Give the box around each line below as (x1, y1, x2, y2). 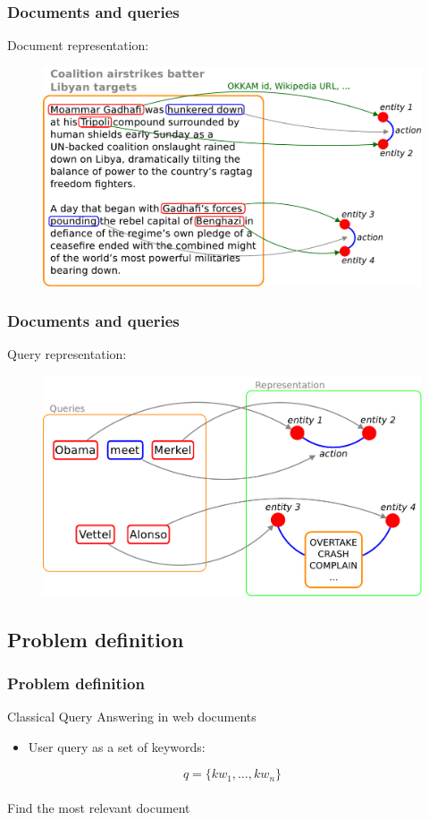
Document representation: (7, 36, 149, 55)
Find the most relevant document (7, 799, 190, 817)
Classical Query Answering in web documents (7, 707, 257, 726)
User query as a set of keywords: (28, 737, 206, 756)
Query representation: (7, 345, 127, 363)
